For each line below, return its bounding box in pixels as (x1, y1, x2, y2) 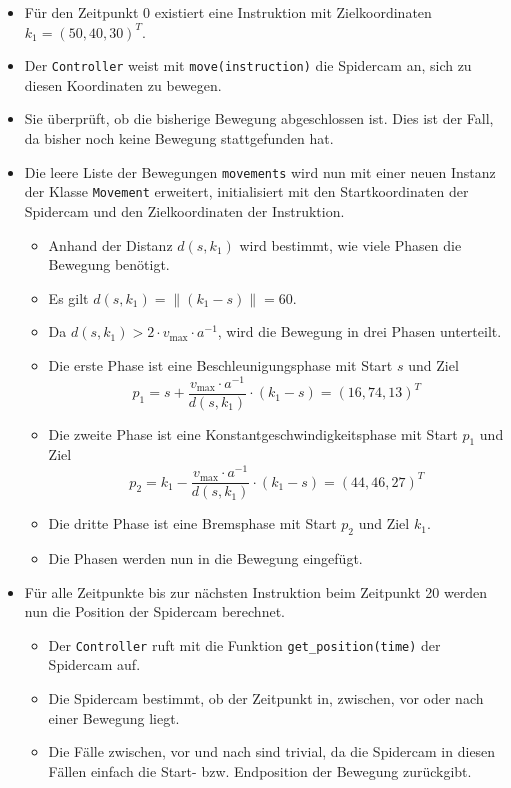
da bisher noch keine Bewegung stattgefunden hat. (24, 128, 334, 149)
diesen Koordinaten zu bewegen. (24, 74, 222, 95)
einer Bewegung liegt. (48, 707, 180, 728)
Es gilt (48, 287, 89, 308)
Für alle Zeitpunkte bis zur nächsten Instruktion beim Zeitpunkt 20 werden (24, 581, 488, 602)
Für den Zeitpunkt (24, 2, 139, 22)
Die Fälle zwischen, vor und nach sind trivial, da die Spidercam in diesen (48, 741, 496, 762)
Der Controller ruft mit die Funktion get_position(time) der (48, 634, 441, 655)
